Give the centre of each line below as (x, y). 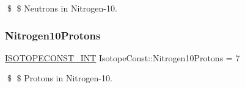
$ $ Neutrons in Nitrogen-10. (62, 8)
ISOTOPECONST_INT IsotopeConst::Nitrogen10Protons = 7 (122, 57)
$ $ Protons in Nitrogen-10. (60, 78)
